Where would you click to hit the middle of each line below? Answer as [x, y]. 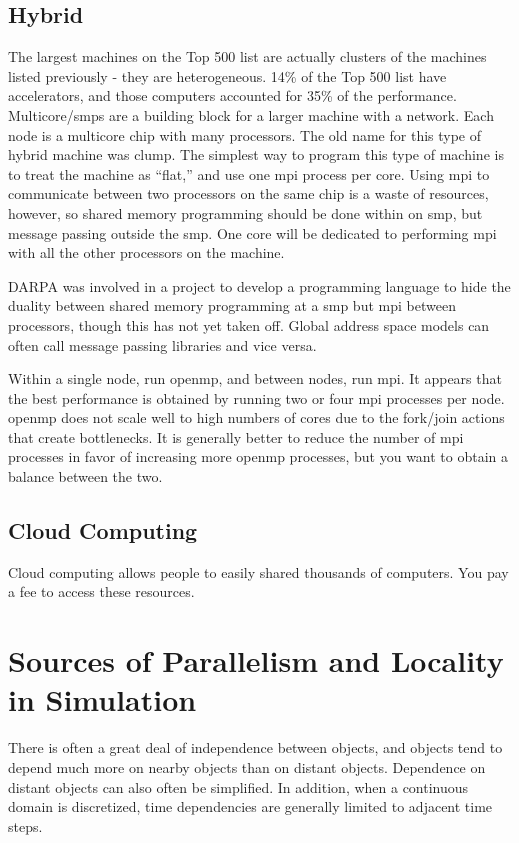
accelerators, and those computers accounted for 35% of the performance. [232, 95]
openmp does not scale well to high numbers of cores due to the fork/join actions [256, 417]
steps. [25, 825]
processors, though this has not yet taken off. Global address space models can [249, 324]
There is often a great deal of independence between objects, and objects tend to [255, 747]
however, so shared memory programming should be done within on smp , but [245, 212]
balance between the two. [85, 476]
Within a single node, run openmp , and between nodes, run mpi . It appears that [255, 378]
